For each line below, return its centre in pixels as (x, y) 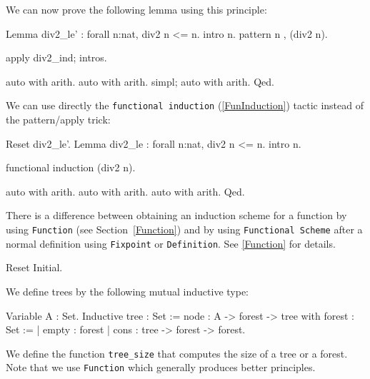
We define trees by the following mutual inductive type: (127, 291)
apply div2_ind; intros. (56, 57)
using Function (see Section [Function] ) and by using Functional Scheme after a (184, 229)
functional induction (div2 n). (71, 167)
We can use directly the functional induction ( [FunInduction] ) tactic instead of (185, 105)
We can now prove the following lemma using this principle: (136, 9)
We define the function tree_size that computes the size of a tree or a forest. (177, 353)
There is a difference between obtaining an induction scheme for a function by (176, 215)
